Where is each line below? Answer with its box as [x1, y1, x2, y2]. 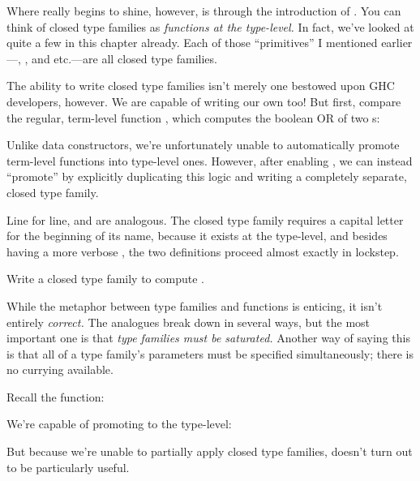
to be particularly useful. [6, 458, 130, 475]
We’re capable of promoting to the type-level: [6, 415, 232, 432]
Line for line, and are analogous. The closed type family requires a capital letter [6, 211, 404, 228]
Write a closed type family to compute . [6, 270, 204, 287]
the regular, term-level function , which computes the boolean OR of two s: [6, 109, 380, 126]
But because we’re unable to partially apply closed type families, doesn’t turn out [6, 443, 413, 460]
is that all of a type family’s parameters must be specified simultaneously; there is [6, 345, 414, 362]
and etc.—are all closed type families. [32, 49, 217, 67]
